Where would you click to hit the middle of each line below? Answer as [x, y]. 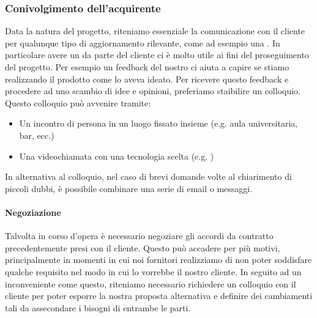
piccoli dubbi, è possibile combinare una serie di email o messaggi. [129, 188]
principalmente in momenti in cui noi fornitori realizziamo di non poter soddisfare [158, 260]
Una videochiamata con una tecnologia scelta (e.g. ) [117, 156]
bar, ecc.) [37, 135]
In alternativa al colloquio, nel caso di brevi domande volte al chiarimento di [148, 176]
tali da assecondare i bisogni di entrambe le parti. [98, 307]
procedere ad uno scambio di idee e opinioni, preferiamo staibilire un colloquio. [153, 91]
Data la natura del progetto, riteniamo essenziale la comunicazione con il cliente [155, 31]
